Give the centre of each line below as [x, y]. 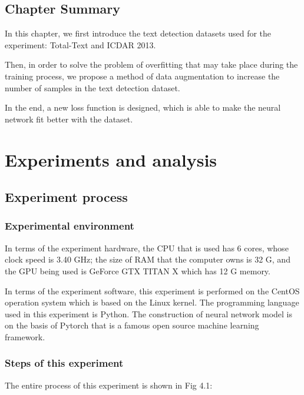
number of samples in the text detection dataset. [92, 87]
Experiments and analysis [111, 159]
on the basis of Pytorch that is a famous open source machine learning [132, 325]
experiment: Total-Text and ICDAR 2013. [80, 44]
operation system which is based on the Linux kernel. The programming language [152, 302]
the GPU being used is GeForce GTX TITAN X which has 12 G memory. [138, 270]
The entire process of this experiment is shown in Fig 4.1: [109, 385]
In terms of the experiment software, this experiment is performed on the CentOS [152, 291]
